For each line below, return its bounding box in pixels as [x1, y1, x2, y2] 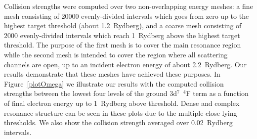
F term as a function [186, 88, 249, 98]
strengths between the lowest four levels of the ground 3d [4, 88, 177, 98]
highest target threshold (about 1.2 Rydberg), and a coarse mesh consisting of [4, 20, 242, 31]
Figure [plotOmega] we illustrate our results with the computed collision [4, 78, 224, 89]
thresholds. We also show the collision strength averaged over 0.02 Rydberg [4, 117, 233, 128]
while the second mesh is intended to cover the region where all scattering [4, 49, 228, 59]
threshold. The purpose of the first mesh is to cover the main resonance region [4, 40, 241, 50]
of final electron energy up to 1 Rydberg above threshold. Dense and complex [4, 97, 240, 108]
